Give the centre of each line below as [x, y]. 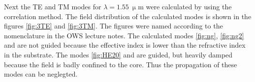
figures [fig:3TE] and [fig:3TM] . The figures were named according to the [113, 26]
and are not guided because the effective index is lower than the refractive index [125, 45]
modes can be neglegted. [41, 74]
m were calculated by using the [185, 6]
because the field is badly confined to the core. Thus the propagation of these [121, 64]
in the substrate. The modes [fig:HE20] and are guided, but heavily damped [118, 54]
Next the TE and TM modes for [53, 6]
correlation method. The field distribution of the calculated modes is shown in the [128, 16]
